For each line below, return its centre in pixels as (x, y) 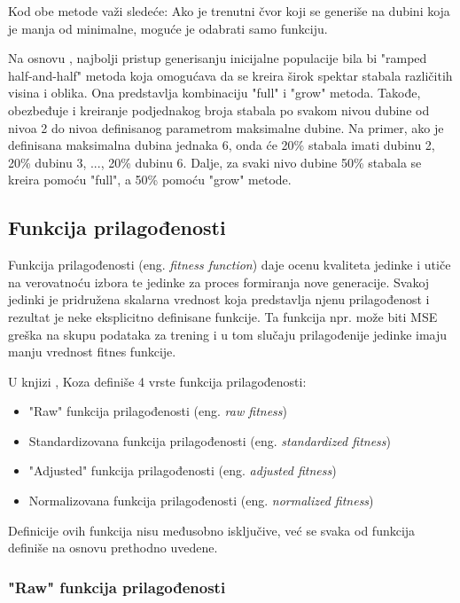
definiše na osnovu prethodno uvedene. (113, 548)
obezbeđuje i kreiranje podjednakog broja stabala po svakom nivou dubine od (219, 110)
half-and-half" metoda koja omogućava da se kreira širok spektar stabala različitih (230, 75)
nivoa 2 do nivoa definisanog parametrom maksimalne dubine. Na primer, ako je (226, 127)
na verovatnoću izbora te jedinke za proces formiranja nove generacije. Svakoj (219, 282)
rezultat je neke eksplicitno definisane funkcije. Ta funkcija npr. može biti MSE (223, 316)
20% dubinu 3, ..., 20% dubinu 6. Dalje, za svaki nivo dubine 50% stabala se (215, 162)
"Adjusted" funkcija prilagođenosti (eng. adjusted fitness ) (183, 470)
